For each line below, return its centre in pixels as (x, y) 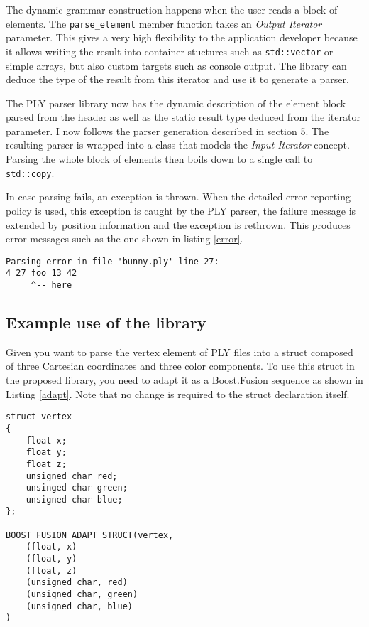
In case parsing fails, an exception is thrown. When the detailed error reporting (178, 197)
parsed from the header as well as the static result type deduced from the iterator (183, 117)
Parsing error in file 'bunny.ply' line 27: (112, 261)
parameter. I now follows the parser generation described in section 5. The (167, 130)
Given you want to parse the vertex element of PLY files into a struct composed (180, 352)
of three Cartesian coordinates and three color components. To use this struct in (180, 366)
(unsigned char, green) (82, 595)
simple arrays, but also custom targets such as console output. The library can (176, 65)
